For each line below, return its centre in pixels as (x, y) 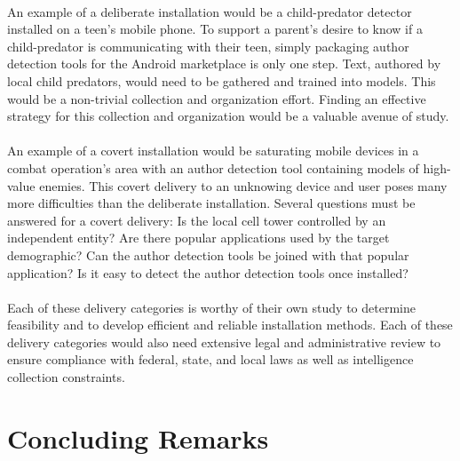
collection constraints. (66, 377)
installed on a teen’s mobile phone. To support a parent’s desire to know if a (215, 29)
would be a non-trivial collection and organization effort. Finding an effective (217, 98)
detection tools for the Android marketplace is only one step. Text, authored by (224, 64)
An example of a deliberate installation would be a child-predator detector (210, 11)
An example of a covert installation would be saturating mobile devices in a (213, 151)
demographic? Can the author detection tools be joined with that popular (208, 254)
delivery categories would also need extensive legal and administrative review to (224, 342)
